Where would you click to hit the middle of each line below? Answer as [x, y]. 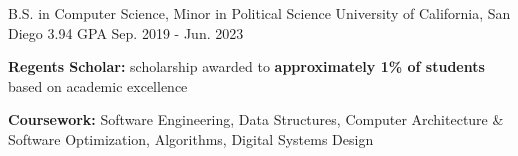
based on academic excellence [98, 85]
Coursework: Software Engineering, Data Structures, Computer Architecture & [256, 119]
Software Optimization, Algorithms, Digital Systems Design [191, 138]
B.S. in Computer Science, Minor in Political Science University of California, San [259, 13]
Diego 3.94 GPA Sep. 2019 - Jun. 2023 [126, 32]
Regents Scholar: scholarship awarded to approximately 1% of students [246, 66]
